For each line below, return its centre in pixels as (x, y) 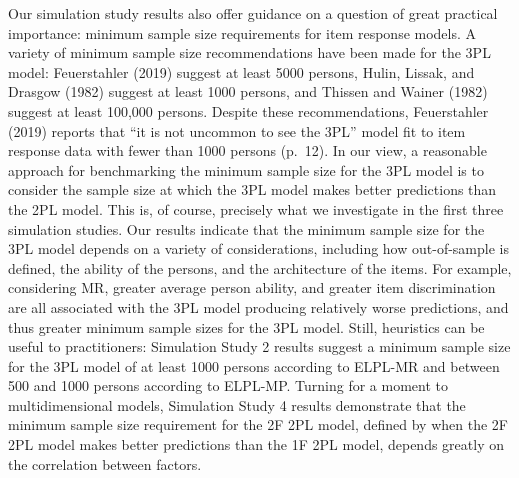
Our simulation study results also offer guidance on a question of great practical (253, 13)
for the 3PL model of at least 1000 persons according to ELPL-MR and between (254, 365)
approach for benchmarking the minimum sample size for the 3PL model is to (246, 169)
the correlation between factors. (105, 463)
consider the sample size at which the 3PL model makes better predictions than (252, 189)
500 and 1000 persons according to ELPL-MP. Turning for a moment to (228, 385)
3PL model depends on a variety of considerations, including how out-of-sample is (258, 248)
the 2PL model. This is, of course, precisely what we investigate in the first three (256, 208)
